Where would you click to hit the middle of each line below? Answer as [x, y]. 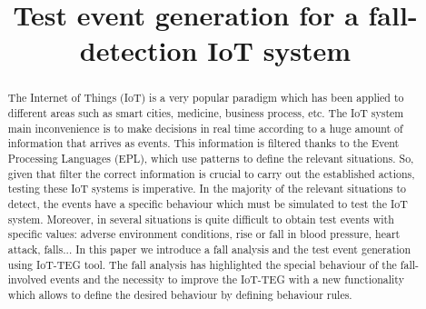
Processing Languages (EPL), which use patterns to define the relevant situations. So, [211, 158]
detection [139, 50]
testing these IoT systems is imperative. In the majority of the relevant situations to [207, 189]
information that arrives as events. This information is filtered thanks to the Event [203, 143]
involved [27, 279]
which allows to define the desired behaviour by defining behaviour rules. [180, 294]
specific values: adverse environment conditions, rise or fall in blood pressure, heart [204, 234]
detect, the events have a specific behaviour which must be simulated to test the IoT [208, 203]
